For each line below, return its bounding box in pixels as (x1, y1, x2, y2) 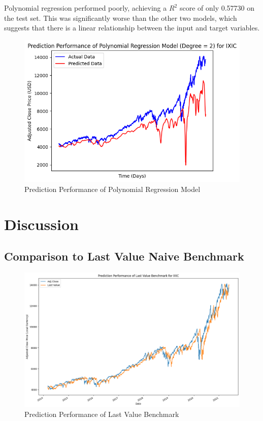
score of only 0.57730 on (179, 3, 255, 13)
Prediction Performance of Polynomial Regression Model (24, 184, 201, 195)
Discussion (4, 213, 79, 234)
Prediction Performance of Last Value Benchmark (24, 408, 179, 419)
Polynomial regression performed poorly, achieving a (4, 3, 167, 13)
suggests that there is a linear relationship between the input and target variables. (4, 22, 260, 33)
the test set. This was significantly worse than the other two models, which (4, 12, 237, 23)
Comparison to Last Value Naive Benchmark (4, 248, 244, 264)
